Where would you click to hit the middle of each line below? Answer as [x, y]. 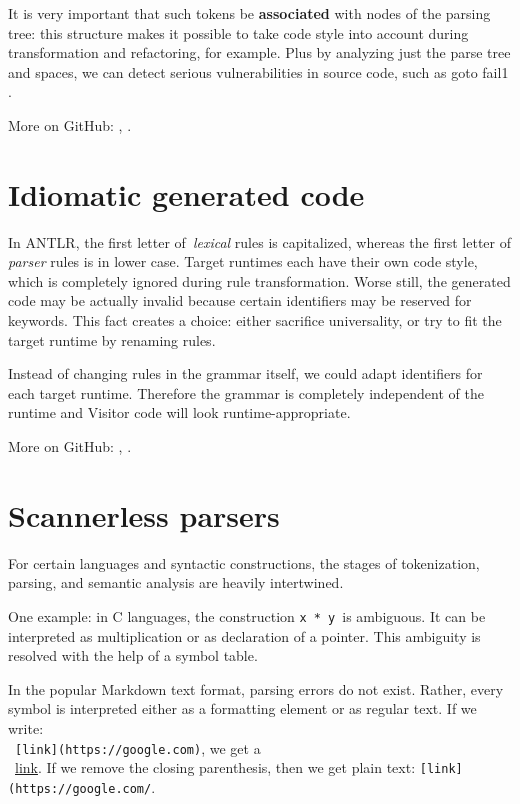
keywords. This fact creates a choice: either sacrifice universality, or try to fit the [255, 320]
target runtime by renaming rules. [112, 339]
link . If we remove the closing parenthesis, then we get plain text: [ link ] [239, 767]
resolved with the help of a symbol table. [133, 655]
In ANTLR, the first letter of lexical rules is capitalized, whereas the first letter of [259, 241]
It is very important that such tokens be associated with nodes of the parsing [249, 13]
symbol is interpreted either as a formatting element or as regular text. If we [242, 708]
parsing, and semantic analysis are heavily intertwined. [176, 582]
